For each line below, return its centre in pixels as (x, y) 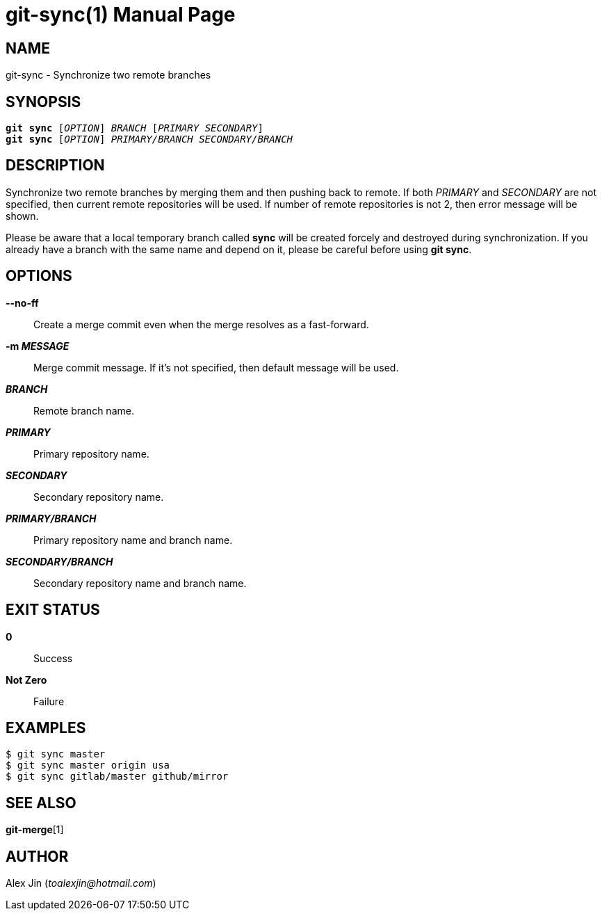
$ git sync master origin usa (88, 765)
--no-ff (22, 303)
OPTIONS (39, 276)
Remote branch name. (84, 410)
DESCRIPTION (55, 166)
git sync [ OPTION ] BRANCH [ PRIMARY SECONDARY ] (135, 128)
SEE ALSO (41, 803)
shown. (22, 216)
